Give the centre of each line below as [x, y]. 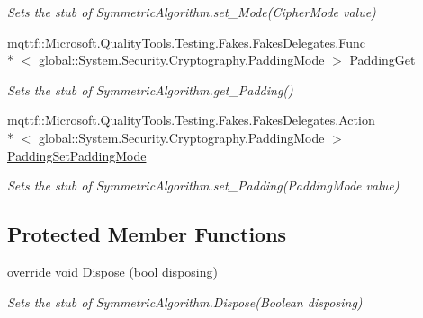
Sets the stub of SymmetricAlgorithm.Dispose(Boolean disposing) [185, 301]
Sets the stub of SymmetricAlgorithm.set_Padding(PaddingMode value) [203, 185]
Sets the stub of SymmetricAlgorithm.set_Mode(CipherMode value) [192, 12]
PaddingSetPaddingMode [77, 155]
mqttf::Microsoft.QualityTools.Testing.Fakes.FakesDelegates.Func [186, 42]
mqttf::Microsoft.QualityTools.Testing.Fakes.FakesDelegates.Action [191, 120]
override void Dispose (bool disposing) [112, 271]
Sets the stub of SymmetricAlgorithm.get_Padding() [150, 89]
